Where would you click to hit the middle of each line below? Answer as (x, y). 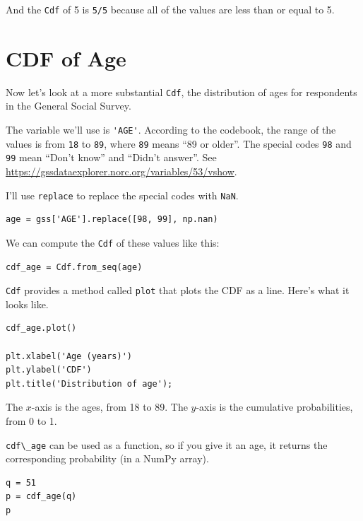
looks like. (27, 304)
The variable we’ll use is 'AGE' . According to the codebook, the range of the (171, 130)
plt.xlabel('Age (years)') (69, 356)
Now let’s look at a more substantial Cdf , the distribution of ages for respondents (181, 92)
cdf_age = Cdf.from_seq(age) (74, 267)
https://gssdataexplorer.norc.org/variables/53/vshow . (121, 171)
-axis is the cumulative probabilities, (274, 407)
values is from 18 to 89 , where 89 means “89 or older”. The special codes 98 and (179, 143)
